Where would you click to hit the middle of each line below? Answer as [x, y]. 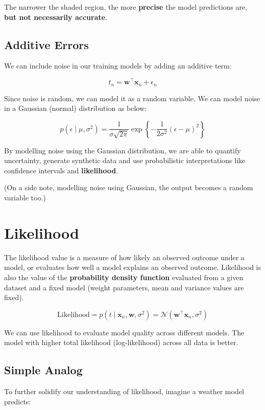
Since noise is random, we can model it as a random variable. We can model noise [132, 98]
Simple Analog [43, 370]
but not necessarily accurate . [56, 17]
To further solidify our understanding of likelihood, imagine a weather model [124, 391]
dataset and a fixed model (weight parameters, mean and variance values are [124, 287]
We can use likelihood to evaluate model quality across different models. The [124, 332]
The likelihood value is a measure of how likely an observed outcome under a [124, 257]
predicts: [18, 401]
